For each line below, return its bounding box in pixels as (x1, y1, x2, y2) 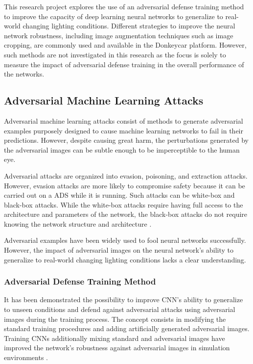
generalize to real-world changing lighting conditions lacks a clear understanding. (4, 254, 246, 264)
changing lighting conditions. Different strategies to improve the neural (23, 21, 235, 31)
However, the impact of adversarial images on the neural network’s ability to (4, 245, 234, 255)
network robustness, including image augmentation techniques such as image (4, 30, 233, 40)
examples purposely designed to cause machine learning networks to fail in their (4, 125, 243, 135)
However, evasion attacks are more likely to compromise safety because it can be (4, 180, 245, 190)
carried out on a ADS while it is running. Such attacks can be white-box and (4, 190, 235, 200)
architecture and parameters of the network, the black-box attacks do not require (4, 209, 248, 219)
